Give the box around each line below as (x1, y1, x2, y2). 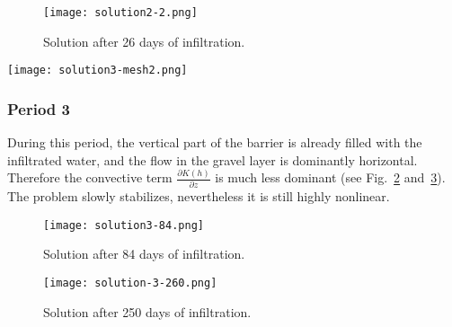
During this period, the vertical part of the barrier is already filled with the (7, 133, 422, 152)
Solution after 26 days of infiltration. (43, 31, 245, 50)
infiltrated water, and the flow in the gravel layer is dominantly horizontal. (7, 150, 418, 169)
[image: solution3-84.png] (43, 218, 204, 232)
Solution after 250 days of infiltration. (43, 302, 252, 321)
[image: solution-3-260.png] (43, 276, 217, 289)
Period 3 (7, 97, 70, 119)
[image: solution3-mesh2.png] (7, 64, 188, 77)
